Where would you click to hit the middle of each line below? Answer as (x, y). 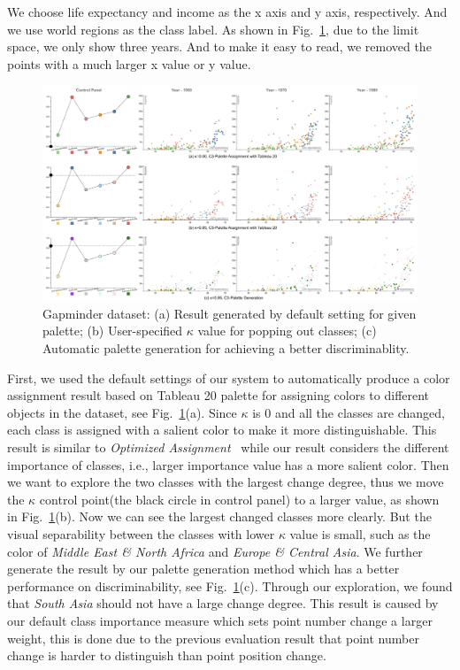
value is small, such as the (360, 533)
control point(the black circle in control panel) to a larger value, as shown (239, 499)
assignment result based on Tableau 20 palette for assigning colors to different (218, 395)
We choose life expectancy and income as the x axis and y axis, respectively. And (227, 12)
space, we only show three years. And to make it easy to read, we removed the (219, 46)
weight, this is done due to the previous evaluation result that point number (213, 638)
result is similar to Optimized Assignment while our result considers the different (228, 447)
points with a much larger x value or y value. (129, 63)
